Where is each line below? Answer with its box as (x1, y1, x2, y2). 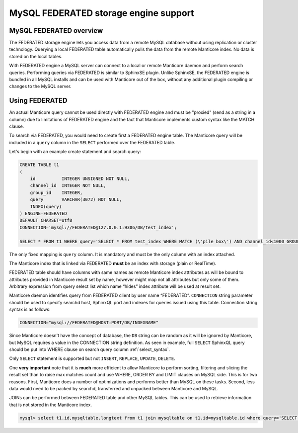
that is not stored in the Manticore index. (9, 402, 92, 408)
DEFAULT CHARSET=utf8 (19, 218, 73, 223)
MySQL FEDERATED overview (9, 26, 103, 35)
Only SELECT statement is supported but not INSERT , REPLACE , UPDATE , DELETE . (9, 355, 176, 361)
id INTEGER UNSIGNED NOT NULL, (30, 176, 130, 181)
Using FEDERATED (9, 96, 68, 105)
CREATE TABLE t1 (19, 162, 60, 168)
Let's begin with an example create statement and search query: (9, 149, 141, 155)
